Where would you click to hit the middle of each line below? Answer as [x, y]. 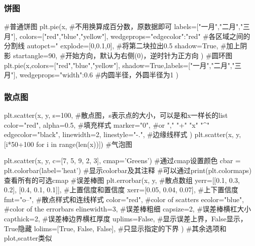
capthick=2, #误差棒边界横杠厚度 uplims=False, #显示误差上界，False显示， [126, 218]
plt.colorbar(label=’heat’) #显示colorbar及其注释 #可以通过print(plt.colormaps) [128, 170]
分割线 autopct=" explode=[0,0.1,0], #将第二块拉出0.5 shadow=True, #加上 [122, 46]
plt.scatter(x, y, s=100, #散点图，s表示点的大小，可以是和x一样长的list [116, 115]
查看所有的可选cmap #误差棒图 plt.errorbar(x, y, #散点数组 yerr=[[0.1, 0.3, [122, 180]
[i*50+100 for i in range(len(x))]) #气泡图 [68, 144]
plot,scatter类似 [28, 238]
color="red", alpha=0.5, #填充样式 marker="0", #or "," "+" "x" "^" [107, 124]
